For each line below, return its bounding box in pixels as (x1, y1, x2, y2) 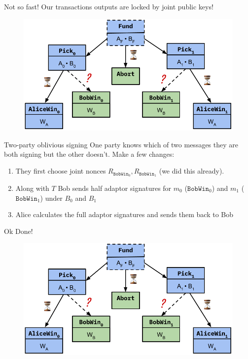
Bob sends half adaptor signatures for (58, 182, 172, 193)
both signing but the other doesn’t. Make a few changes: (4, 149, 175, 159)
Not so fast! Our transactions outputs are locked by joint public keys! (4, 1, 213, 11)
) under (40, 192, 63, 203)
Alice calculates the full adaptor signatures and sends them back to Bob (15, 209, 234, 220)
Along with (15, 182, 49, 193)
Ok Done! (4, 225, 33, 236)
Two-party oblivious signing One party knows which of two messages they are (4, 139, 238, 149)
